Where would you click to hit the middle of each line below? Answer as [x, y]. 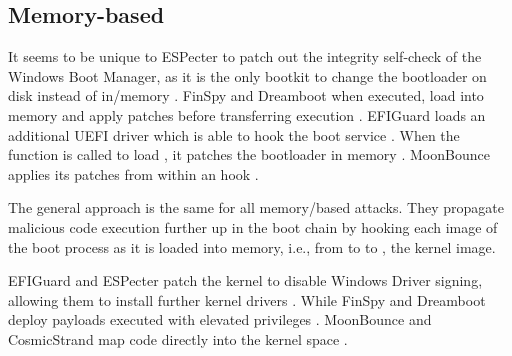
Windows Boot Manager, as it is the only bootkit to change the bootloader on [247, 75]
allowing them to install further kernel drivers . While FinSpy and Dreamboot [247, 299]
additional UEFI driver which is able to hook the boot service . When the [234, 134]
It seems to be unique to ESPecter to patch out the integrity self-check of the [245, 56]
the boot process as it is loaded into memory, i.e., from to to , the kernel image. [252, 246]
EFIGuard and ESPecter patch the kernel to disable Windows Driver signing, [245, 280]
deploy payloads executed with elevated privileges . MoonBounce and [220, 319]
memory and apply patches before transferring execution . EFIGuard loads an [247, 114]
